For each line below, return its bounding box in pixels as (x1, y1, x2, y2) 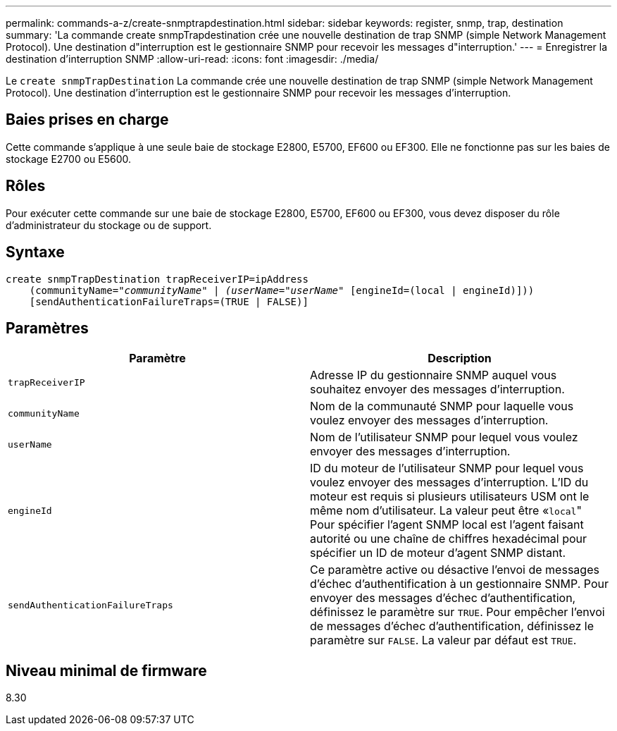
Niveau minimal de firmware (6, 661, 207, 680)
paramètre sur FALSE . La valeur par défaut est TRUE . (310, 633, 577, 648)
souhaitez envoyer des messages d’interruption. (310, 382, 565, 397)
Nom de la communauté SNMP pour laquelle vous (310, 399, 574, 414)
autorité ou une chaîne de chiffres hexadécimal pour (310, 532, 587, 546)
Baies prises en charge (6, 111, 169, 129)
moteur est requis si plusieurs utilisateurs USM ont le (310, 489, 590, 504)
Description (428, 351, 492, 366)
